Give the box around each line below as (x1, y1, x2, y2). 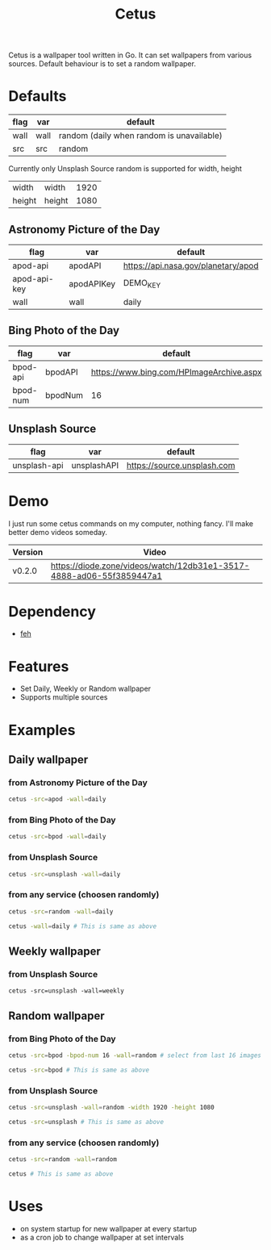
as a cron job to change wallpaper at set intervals (19, 1232, 184, 1242)
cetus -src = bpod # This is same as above (8, 1066, 150, 1074)
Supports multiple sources (19, 692, 108, 702)
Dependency (8, 602, 97, 621)
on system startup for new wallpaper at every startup (19, 1223, 198, 1233)
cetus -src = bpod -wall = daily (8, 833, 106, 841)
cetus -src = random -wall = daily (8, 907, 114, 916)
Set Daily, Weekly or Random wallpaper (19, 684, 152, 694)
